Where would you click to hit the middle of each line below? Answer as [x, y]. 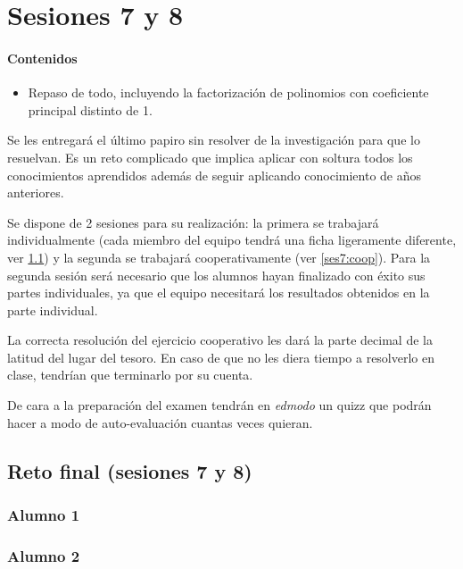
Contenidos [42, 58]
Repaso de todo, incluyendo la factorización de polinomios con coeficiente [228, 92]
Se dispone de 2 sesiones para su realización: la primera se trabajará [193, 222]
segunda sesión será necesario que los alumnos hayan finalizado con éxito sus [216, 275]
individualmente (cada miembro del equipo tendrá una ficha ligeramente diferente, [232, 240]
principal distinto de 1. [90, 109]
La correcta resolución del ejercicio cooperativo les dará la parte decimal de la [220, 340]
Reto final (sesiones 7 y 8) [130, 470]
